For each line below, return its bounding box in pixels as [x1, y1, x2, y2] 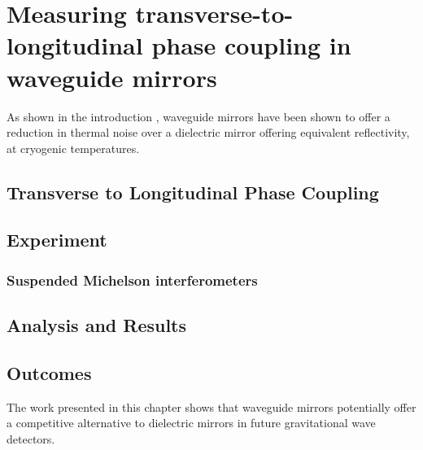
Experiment [7, 227, 107, 252]
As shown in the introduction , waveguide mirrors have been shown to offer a [7, 107, 390, 125]
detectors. [7, 430, 55, 447]
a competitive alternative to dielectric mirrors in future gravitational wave [7, 414, 376, 431]
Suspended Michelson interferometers [7, 269, 258, 290]
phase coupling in [151, 28, 351, 62]
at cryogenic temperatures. [7, 139, 140, 156]
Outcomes [7, 360, 92, 385]
